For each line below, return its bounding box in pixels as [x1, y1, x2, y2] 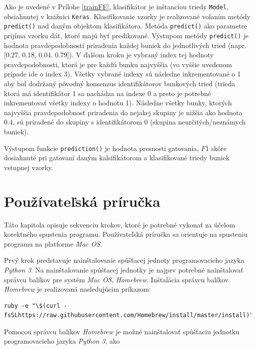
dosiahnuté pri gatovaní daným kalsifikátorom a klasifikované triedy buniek [4, 152, 230, 163]
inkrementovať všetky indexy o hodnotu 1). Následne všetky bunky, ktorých [4, 98, 232, 108]
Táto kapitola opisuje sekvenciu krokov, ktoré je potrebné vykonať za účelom [4, 219, 235, 229]
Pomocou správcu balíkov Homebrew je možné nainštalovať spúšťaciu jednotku [4, 326, 240, 336]
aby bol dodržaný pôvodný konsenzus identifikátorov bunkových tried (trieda [4, 78, 235, 88]
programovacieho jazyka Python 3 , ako [4, 336, 120, 346]
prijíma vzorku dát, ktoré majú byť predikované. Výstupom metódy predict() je [4, 30, 249, 40]
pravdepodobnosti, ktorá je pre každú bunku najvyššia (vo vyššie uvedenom [4, 59, 232, 69]
